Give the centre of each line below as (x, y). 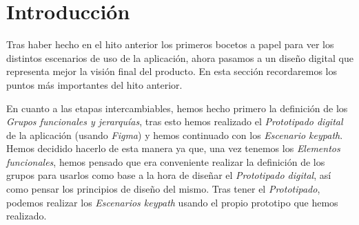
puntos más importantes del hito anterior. (94, 84)
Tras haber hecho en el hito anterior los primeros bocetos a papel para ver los (170, 44)
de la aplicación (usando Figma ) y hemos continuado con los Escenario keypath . (175, 135)
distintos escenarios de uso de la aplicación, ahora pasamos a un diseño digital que (180, 57)
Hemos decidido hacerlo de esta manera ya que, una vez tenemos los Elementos (173, 148)
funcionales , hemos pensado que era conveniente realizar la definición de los (166, 161)
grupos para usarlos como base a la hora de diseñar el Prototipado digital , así (169, 175)
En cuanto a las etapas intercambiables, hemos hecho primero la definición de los (177, 108)
